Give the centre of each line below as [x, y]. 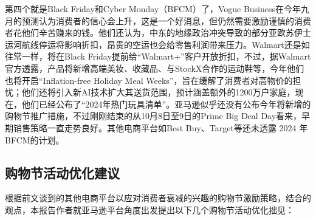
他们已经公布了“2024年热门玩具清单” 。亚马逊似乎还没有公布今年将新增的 [166, 104]
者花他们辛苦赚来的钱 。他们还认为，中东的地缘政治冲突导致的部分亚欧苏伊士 [158, 33]
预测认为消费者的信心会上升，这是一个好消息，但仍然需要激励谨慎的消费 [166, 20]
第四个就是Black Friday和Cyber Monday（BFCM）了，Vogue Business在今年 [153, 9]
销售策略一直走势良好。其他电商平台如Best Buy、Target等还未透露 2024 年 [160, 127]
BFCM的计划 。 [35, 139]
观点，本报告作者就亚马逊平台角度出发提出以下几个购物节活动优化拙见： [149, 209]
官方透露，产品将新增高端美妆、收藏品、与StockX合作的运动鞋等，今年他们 [155, 68]
